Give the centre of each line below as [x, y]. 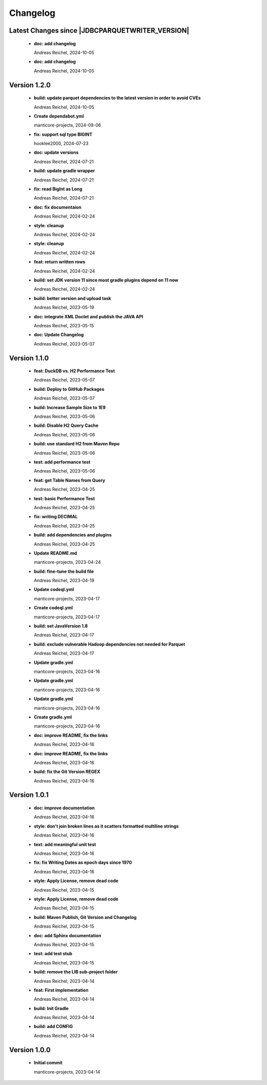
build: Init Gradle [51, 1008]
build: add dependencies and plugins [73, 535]
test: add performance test [62, 462]
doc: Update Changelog [59, 335]
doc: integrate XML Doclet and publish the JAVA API [89, 316]
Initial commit [48, 1063]
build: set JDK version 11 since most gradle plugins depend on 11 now [106, 280]
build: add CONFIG [53, 1026]
